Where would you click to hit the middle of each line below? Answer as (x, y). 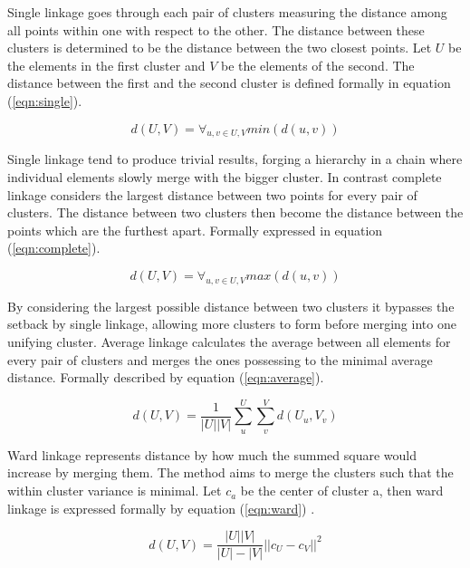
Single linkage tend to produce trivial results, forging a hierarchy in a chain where (235, 159)
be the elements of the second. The (317, 65)
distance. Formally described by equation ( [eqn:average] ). (166, 377)
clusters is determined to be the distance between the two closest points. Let (220, 48)
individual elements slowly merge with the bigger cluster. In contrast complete (225, 176)
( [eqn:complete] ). (54, 248)
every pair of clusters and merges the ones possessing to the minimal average (220, 359)
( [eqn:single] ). (45, 100)
